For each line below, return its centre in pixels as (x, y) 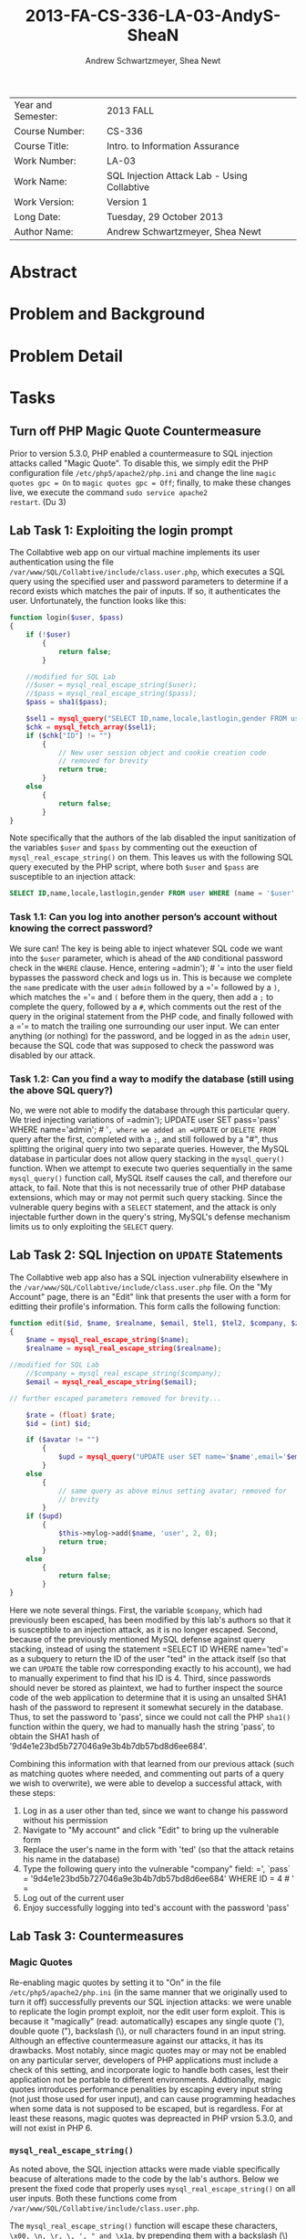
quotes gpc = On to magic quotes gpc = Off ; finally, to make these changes (150, 482)
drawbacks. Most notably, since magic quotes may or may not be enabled (148, 2050)
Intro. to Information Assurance (173, 145)
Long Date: (37, 217)
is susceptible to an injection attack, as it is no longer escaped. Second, (144, 1630)
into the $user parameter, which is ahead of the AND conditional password (147, 958)
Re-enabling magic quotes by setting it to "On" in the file (115, 1982)
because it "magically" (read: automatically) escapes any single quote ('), (147, 2021)
